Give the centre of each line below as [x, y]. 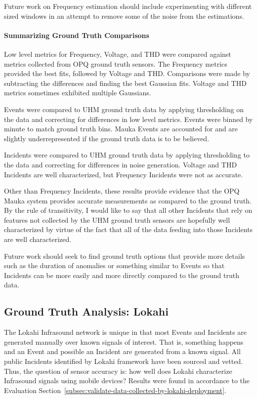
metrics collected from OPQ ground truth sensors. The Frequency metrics [116, 63]
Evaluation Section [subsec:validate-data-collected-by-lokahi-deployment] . [115, 390]
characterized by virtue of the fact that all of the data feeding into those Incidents [128, 229]
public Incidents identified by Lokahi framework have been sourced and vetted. [124, 361]
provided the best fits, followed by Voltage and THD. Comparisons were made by [127, 73]
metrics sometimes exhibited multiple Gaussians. [78, 93]
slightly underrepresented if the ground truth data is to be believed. [107, 138]
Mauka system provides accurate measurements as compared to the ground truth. [128, 200]
